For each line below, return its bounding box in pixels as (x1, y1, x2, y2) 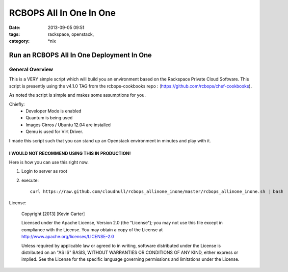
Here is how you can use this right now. (9, 160, 89, 165)
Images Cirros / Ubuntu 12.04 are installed (26, 122, 111, 128)
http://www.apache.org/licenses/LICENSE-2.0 (21, 234, 114, 240)
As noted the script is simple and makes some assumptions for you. (9, 92, 146, 98)
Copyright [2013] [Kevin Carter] (21, 211, 85, 217)
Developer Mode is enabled (26, 108, 81, 114)
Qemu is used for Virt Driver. (26, 129, 83, 135)
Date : (9, 25, 21, 30)
